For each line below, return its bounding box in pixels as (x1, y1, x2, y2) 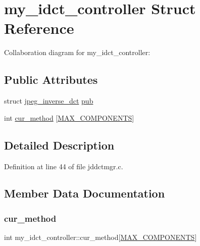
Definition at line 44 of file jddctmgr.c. (4, 161, 123, 171)
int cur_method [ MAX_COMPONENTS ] (4, 112, 134, 123)
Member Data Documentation (4, 185, 165, 201)
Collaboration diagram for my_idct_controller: (4, 47, 151, 58)
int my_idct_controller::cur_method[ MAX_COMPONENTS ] (4, 232, 197, 242)
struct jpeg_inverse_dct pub (4, 95, 93, 106)
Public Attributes (4, 72, 98, 87)
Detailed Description (4, 137, 115, 153)
